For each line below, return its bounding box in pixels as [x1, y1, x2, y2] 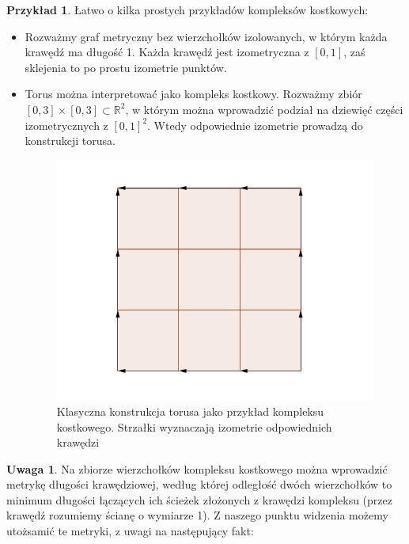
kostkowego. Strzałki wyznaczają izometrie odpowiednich [56, 418, 332, 435]
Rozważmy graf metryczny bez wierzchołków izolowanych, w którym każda [25, 28, 388, 44]
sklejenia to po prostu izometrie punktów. [25, 59, 227, 75]
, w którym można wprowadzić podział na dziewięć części [125, 101, 403, 117]
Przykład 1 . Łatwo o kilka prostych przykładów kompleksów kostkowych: [6, 2, 369, 17]
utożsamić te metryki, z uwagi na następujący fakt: [6, 523, 254, 539]
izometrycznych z [25, 116, 108, 133]
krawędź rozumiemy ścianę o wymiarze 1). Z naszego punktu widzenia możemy [6, 507, 388, 523]
